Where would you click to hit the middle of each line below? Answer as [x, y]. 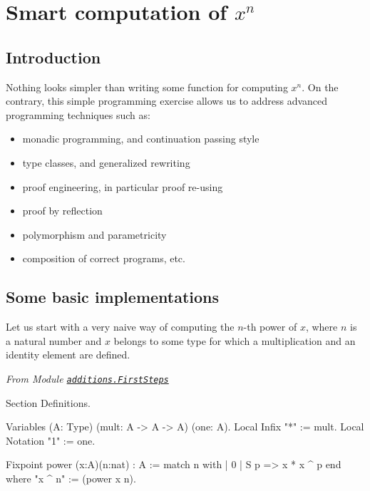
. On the [320, 87]
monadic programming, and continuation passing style [141, 139]
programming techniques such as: [78, 114]
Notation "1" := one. [51, 440]
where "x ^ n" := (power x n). [71, 478]
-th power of [270, 327]
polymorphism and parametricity [94, 234]
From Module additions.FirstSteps [87, 378]
